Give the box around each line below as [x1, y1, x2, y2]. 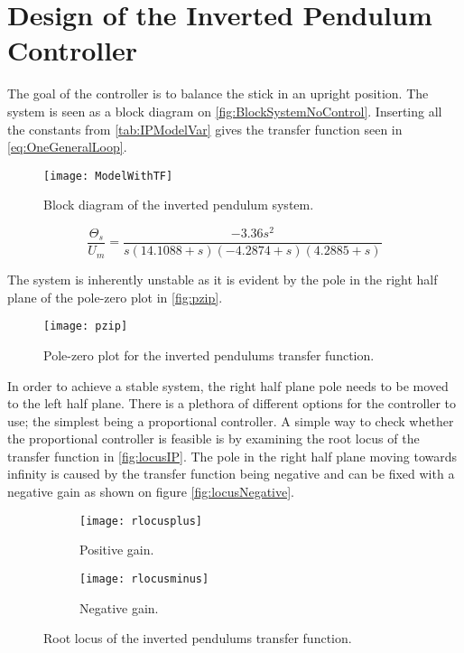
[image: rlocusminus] [79, 572, 209, 585]
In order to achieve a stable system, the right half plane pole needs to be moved [7, 376, 449, 395]
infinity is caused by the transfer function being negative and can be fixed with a [7, 464, 455, 483]
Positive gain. [79, 540, 154, 559]
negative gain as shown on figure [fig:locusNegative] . [7, 482, 295, 501]
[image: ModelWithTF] [43, 169, 173, 182]
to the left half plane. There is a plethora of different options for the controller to [7, 394, 457, 413]
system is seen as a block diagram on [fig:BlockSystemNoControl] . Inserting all [7, 101, 442, 120]
